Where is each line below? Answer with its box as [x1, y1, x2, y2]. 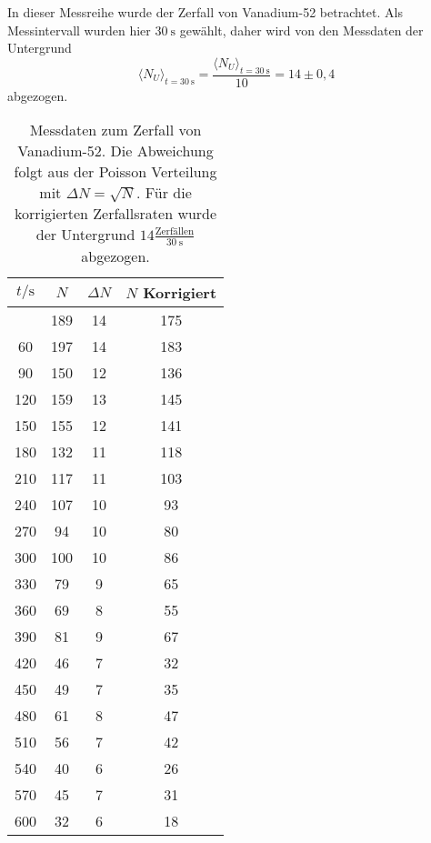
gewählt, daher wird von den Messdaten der [179, 20, 424, 39]
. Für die [135, 182, 192, 204]
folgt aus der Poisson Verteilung [14, 161, 217, 183]
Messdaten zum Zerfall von [29, 119, 202, 141]
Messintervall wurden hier [7, 20, 151, 39]
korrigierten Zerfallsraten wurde [14, 203, 217, 225]
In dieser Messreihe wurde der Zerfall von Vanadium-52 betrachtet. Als [7, 3, 403, 21]
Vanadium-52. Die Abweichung [17, 140, 214, 162]
